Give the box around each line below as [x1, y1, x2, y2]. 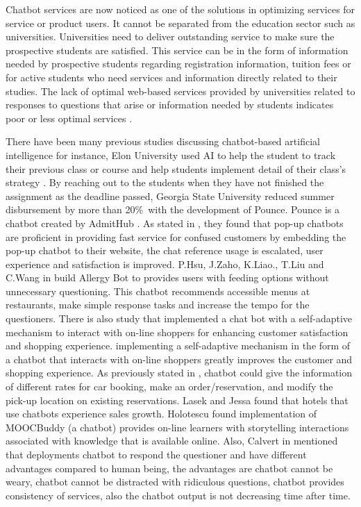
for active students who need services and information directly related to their [6, 69, 337, 84]
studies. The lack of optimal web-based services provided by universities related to [6, 83, 355, 98]
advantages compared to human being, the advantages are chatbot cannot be [6, 460, 333, 475]
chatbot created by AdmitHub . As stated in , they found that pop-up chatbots [6, 215, 344, 230]
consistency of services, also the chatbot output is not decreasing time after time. [6, 488, 351, 502]
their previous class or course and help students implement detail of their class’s [6, 161, 346, 176]
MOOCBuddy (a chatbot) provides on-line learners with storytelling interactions [6, 419, 349, 434]
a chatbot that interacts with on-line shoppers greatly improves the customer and [6, 351, 353, 366]
